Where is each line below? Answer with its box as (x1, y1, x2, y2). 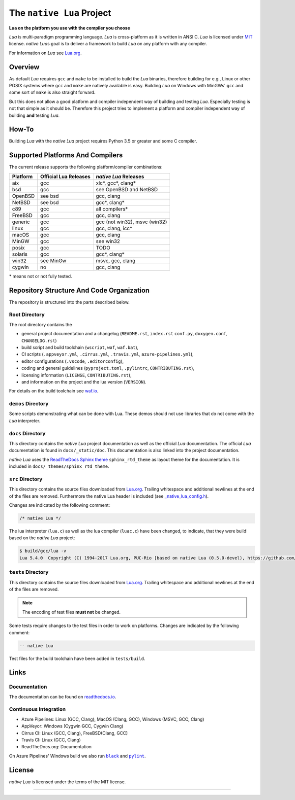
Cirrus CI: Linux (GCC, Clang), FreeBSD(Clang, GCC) (21, 730, 128, 736)
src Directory (9, 476, 43, 483)
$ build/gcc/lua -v (19, 548, 66, 554)
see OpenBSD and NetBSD (96, 186, 158, 193)
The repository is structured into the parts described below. (9, 299, 130, 305)
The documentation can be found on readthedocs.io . (9, 694, 117, 699)
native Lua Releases (96, 173, 145, 180)
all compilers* (96, 205, 128, 212)
